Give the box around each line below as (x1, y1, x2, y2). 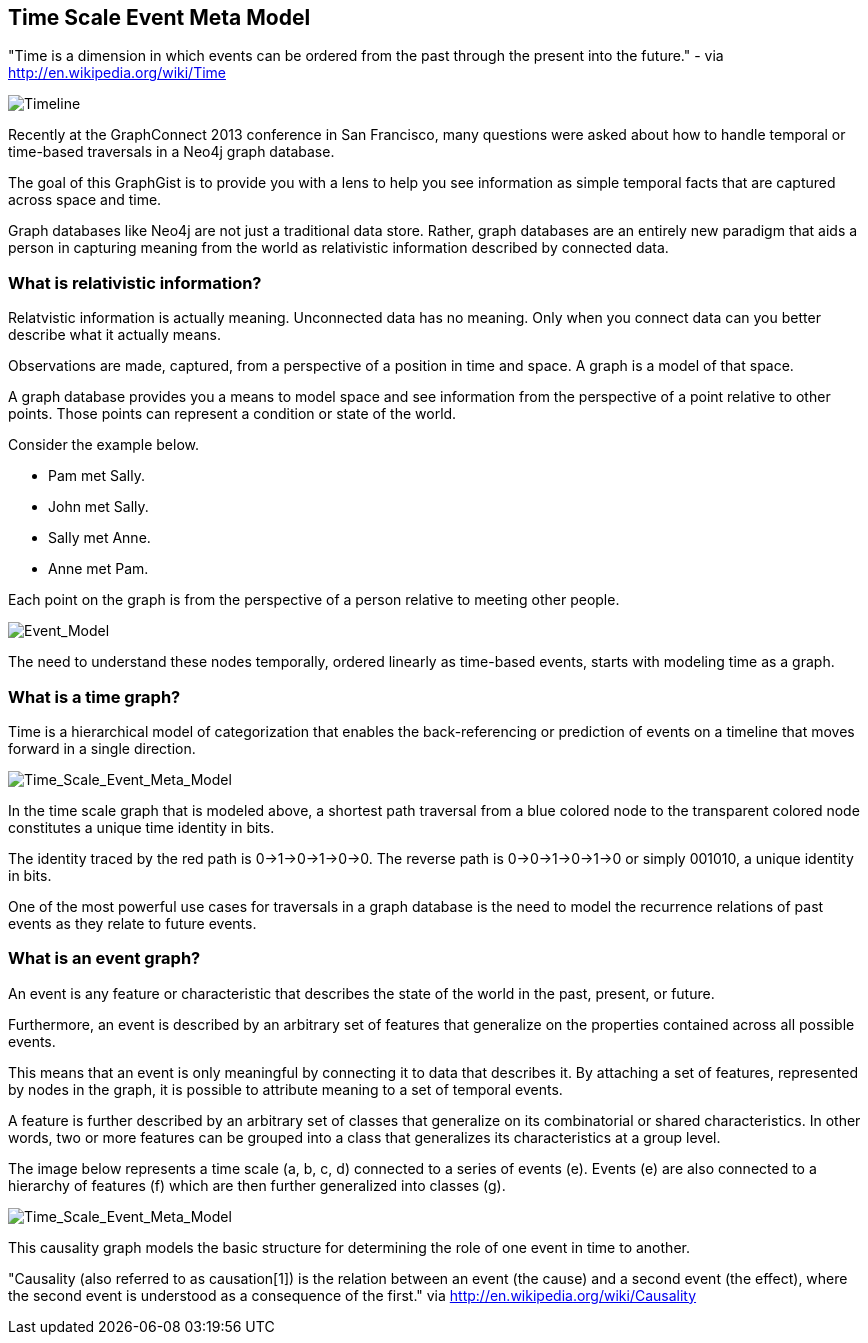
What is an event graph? (8, 948, 201, 969)
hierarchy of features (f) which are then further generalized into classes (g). (8, 1176, 506, 1194)
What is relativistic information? (8, 272, 262, 293)
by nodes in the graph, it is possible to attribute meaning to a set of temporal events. (8, 1080, 563, 1098)
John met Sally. (48, 498, 149, 516)
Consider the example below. (8, 436, 199, 454)
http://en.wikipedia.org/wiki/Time (8, 64, 226, 82)
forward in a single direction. (8, 739, 196, 757)
